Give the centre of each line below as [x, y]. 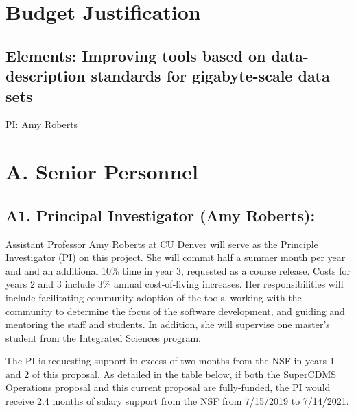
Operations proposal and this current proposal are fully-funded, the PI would [168, 387]
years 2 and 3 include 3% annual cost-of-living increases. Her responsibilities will [175, 284]
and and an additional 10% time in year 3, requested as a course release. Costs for [178, 270]
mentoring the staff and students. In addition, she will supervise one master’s [168, 324]
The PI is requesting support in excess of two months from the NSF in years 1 [170, 361]
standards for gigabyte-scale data [210, 76]
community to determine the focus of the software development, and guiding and [175, 311]
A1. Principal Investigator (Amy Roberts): [161, 215]
